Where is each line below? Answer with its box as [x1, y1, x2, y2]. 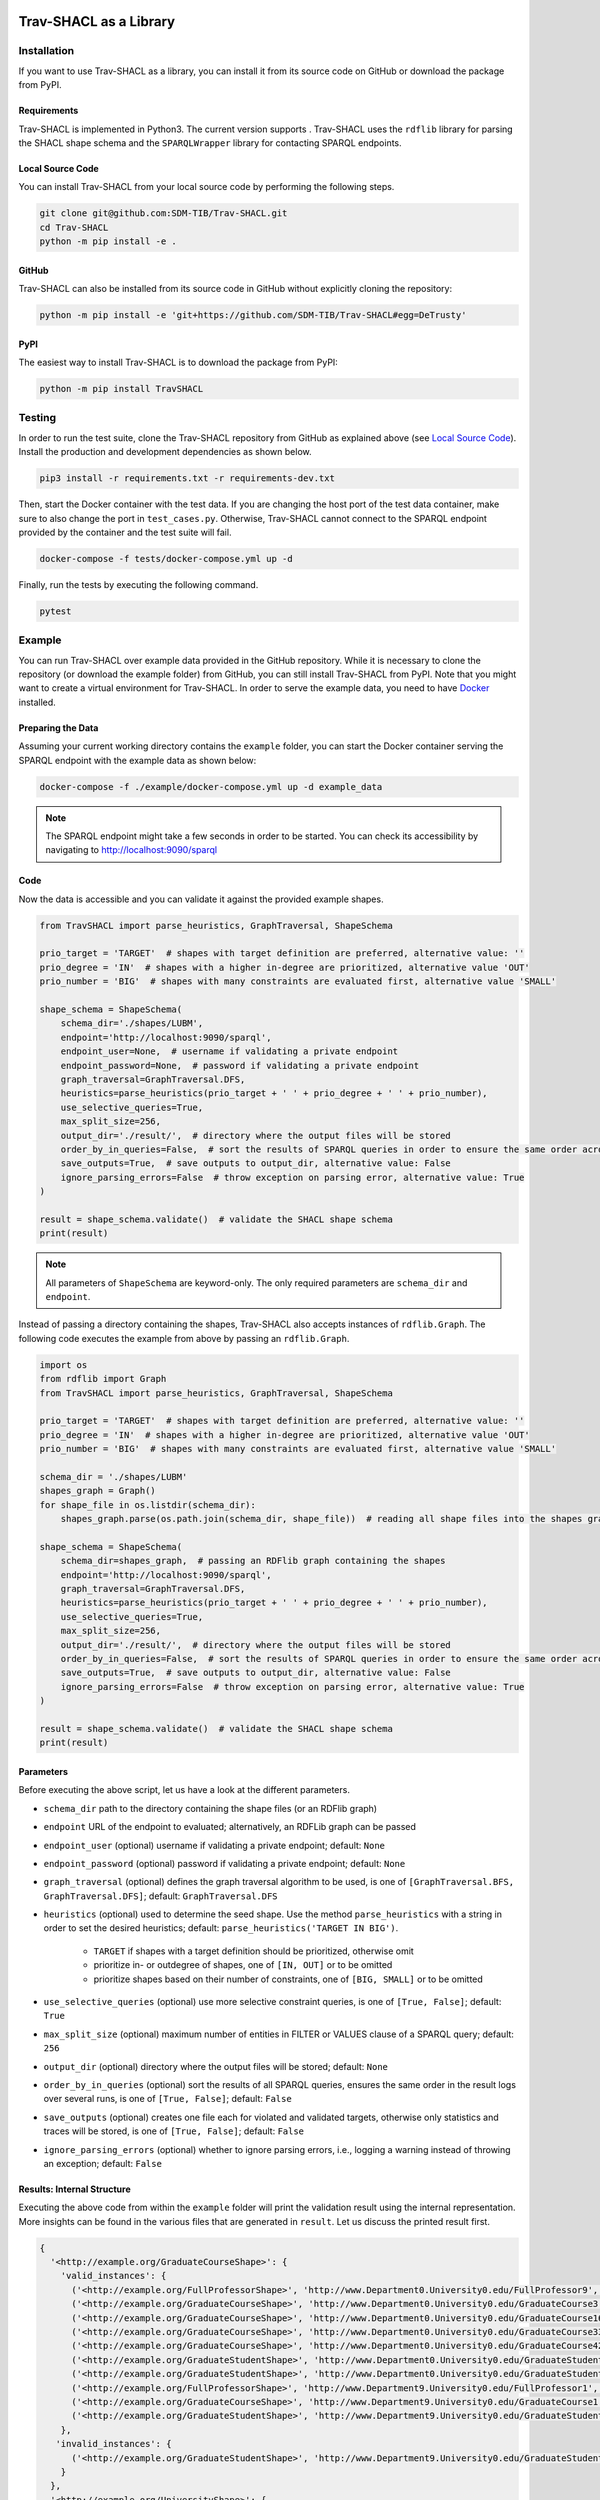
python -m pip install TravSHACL [39, 383, 204, 395]
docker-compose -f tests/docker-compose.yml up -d [39, 553, 294, 564]
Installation [18, 44, 75, 58]
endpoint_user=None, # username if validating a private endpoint [60, 1046, 399, 1057]
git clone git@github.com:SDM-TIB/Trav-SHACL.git [39, 208, 288, 219]
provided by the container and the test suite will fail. [18, 526, 232, 538]
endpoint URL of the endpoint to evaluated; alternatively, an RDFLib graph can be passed [43, 1821, 417, 1833]
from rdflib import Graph [39, 1373, 167, 1385]
